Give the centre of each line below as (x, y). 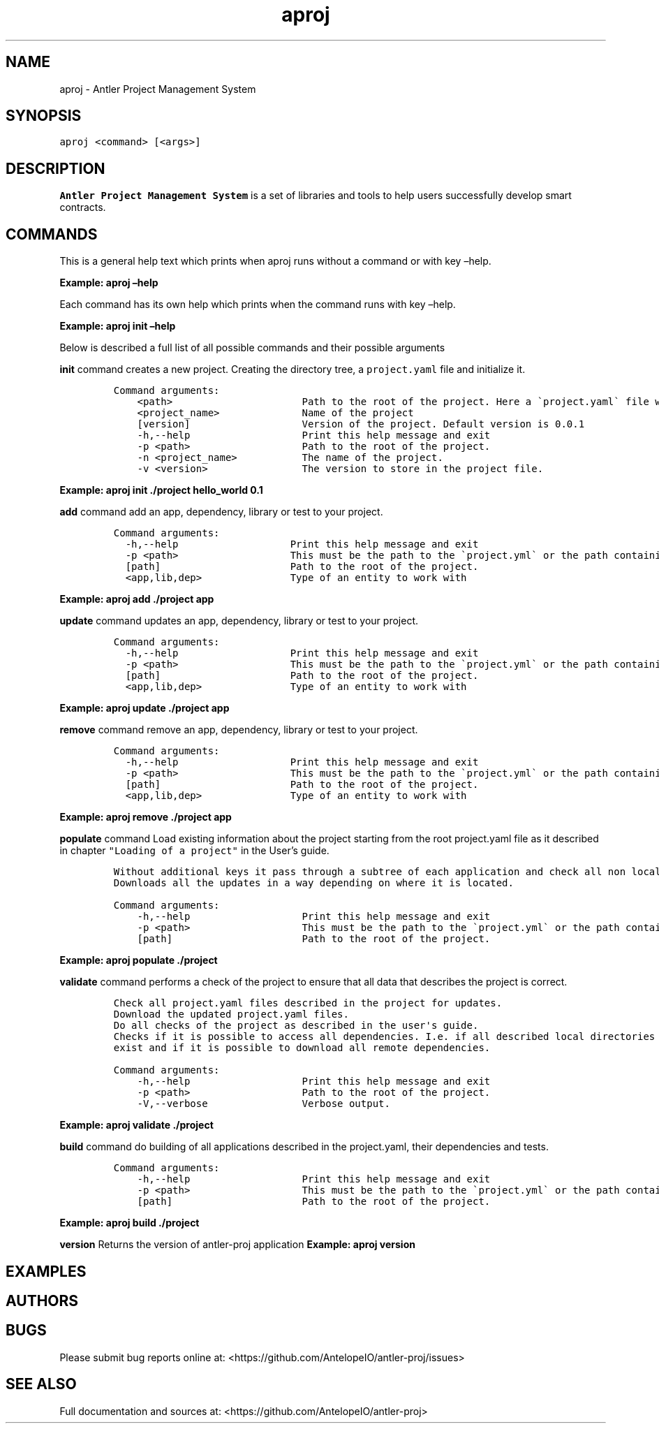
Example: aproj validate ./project (136, 1125)
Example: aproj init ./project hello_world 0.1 (161, 490)
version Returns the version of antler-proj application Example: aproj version (237, 1245)
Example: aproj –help (109, 283)
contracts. (83, 207)
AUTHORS (42, 1300)
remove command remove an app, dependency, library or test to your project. (239, 730)
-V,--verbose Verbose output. (264, 1104)
